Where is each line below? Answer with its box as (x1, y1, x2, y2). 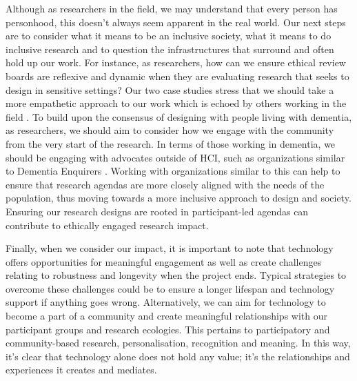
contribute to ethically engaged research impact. (6, 217, 209, 232)
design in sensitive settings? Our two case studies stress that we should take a (6, 82, 334, 97)
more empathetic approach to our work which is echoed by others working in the (6, 96, 347, 110)
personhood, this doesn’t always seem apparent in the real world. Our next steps (6, 14, 346, 29)
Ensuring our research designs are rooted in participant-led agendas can (6, 204, 309, 218)
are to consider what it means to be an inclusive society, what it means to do (6, 28, 331, 43)
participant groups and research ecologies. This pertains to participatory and (6, 322, 330, 336)
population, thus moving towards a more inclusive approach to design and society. (6, 190, 351, 205)
